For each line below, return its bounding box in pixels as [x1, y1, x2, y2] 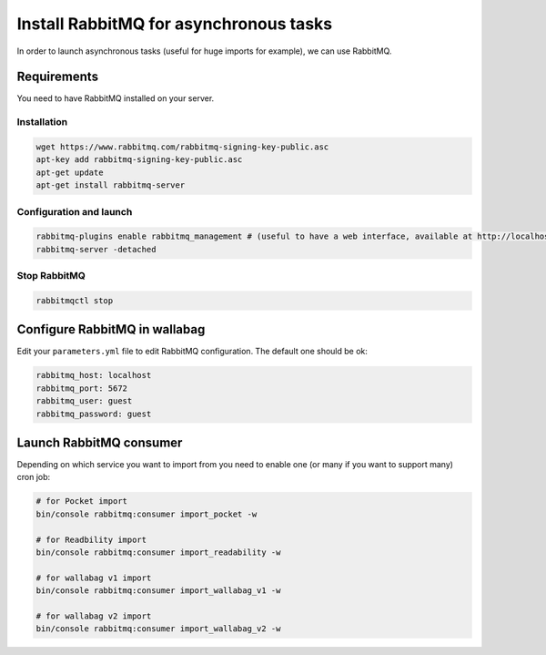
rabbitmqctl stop [35, 295, 114, 305]
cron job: [16, 472, 51, 483]
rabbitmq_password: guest [35, 408, 152, 419]
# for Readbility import [35, 534, 147, 545]
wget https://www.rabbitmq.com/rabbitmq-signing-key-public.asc [35, 142, 329, 152]
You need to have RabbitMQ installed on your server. [16, 93, 215, 104]
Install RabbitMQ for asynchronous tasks [16, 14, 332, 34]
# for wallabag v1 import [35, 572, 152, 583]
